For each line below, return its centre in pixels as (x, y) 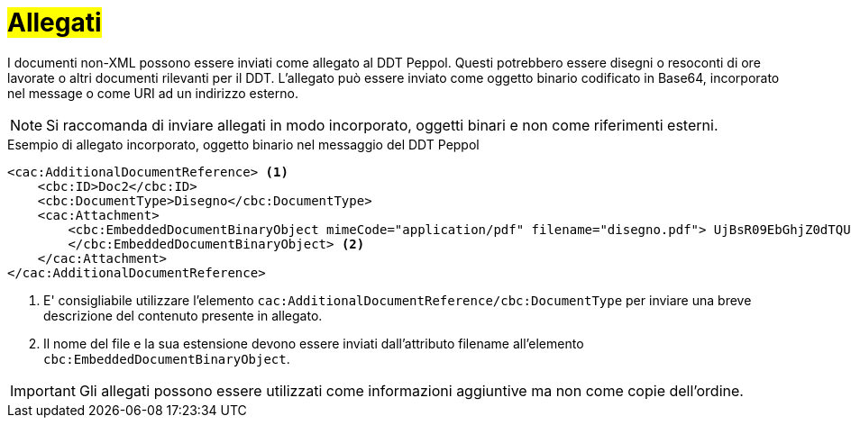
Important (43, 390)
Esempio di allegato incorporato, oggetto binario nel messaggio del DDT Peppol (243, 144)
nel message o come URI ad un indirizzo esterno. (153, 93)
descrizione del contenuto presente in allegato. (183, 315)
